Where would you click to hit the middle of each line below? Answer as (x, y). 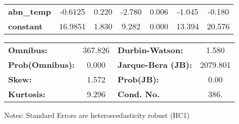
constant (25, 26)
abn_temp (30, 11)
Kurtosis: (27, 94)
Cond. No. (139, 94)
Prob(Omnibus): (42, 65)
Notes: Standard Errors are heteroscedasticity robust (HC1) (97, 115)
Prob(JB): (138, 79)
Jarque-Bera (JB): (155, 65)
